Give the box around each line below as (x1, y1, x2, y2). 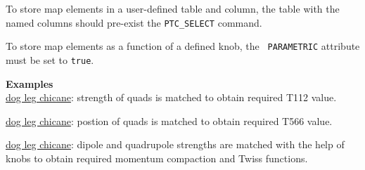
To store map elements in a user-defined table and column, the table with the (6, 1, 340, 15)
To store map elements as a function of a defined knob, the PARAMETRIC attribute (6, 39, 360, 53)
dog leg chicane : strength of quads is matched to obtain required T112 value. (6, 90, 337, 105)
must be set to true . (6, 52, 94, 67)
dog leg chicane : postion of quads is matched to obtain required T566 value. (6, 113, 333, 128)
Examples (6, 76, 53, 91)
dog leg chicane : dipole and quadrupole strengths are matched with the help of (6, 137, 345, 152)
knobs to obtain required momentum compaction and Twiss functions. (6, 150, 308, 165)
